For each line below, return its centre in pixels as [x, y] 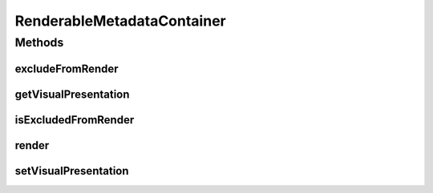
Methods [39, 42]
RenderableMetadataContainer [120, 21]
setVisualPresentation [72, 171]
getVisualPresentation [72, 94]
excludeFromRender [67, 68]
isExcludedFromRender [75, 120]
